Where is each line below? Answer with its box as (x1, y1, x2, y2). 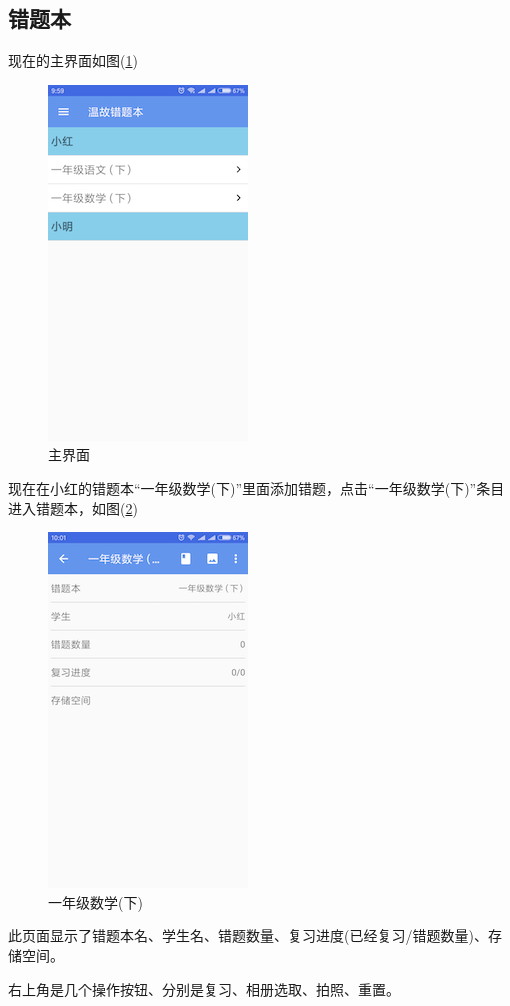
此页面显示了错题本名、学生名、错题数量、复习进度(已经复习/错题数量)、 (8, 925, 488, 946)
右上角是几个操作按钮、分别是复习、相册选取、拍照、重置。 (8, 978, 400, 999)
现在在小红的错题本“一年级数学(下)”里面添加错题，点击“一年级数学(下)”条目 (8, 477, 505, 498)
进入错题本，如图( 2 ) (8, 497, 138, 518)
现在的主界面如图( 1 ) (8, 50, 138, 71)
